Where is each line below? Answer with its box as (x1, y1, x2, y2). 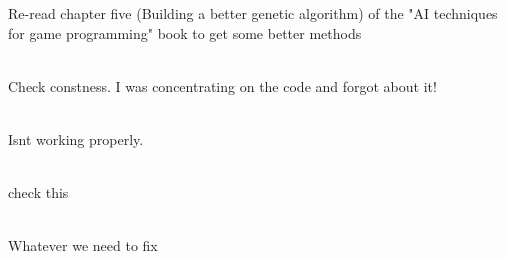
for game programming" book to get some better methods (8, 22, 362, 43)
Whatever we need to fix (8, 235, 158, 256)
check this (8, 182, 69, 203)
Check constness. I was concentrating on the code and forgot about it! (8, 75, 437, 96)
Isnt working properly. (8, 128, 144, 149)
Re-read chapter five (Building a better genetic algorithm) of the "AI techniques (8, 3, 498, 23)
